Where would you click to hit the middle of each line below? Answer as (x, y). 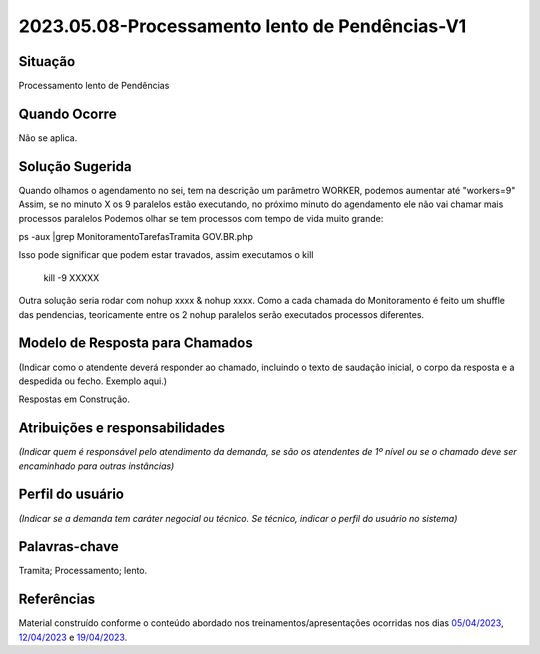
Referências (57, 599)
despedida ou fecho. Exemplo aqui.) (93, 381)
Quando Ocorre (67, 113)
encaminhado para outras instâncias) (96, 466)
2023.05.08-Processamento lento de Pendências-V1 (242, 26)
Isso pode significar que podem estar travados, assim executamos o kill (166, 255)
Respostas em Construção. (74, 399)
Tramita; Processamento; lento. (83, 571)
